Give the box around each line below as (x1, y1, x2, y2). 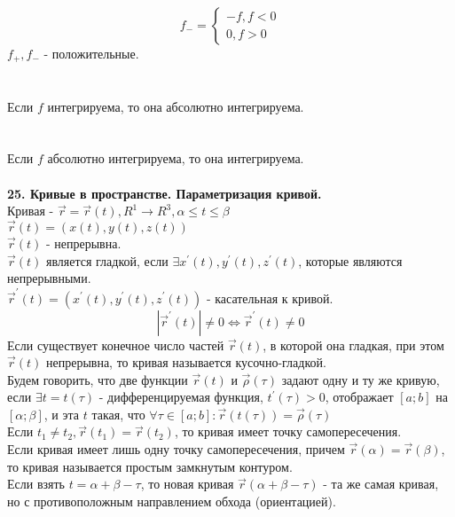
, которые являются (298, 251, 403, 270)
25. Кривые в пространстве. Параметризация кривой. (7, 184, 322, 202)
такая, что (91, 404, 145, 423)
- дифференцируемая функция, (98, 388, 263, 406)
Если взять (7, 474, 65, 493)
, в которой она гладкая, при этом (263, 335, 444, 354)
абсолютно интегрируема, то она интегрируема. (47, 149, 304, 168)
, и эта (43, 404, 80, 423)
